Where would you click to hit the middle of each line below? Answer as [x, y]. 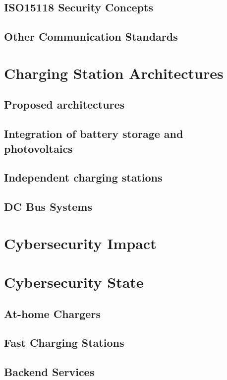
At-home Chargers [52, 313]
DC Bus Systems [48, 207]
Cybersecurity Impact [80, 243]
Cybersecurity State [74, 282]
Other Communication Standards [91, 36]
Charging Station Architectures [114, 73]
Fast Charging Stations [64, 343]
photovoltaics [38, 148]
